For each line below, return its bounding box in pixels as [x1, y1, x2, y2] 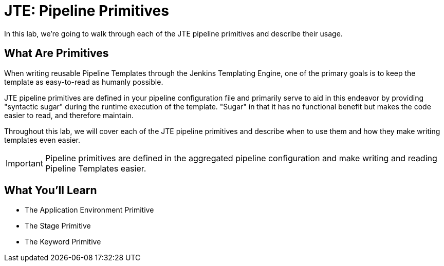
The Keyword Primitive [25, 237, 101, 246]
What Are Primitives [4, 47, 109, 60]
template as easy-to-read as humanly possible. [4, 77, 163, 86]
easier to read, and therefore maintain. [4, 110, 134, 120]
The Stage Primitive [25, 221, 91, 231]
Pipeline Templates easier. [45, 163, 146, 174]
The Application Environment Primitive [25, 205, 154, 215]
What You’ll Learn [4, 184, 97, 197]
